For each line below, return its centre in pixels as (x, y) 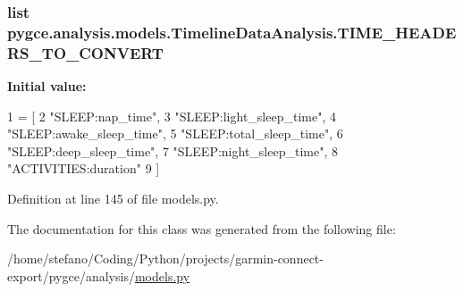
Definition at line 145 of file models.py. (113, 199)
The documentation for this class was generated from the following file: (202, 228)
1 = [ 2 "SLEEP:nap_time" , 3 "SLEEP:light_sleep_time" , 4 (172, 116)
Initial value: (47, 86)
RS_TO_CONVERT (85, 52)
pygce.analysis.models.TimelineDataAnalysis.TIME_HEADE (232, 32)
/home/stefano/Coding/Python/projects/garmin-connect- (165, 259)
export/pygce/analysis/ (71, 275)
